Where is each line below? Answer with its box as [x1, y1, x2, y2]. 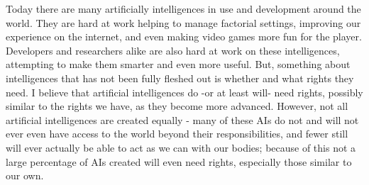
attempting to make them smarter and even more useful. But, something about [6, 57, 351, 72]
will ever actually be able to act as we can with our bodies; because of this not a [6, 140, 356, 155]
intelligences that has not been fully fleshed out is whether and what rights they [6, 70, 354, 85]
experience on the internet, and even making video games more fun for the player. [6, 29, 362, 44]
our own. [6, 168, 44, 183]
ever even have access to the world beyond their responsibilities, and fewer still [6, 126, 348, 141]
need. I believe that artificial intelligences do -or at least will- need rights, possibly [6, 84, 363, 99]
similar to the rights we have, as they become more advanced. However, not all [6, 99, 348, 113]
